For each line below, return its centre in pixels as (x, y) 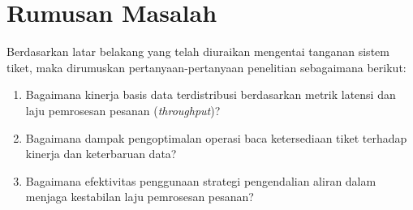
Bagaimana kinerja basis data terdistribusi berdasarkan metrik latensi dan (211, 94)
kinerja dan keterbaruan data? (101, 154)
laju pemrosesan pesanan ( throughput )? (123, 110)
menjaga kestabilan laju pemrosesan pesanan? (140, 197)
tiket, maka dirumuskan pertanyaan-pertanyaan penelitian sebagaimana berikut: (206, 67)
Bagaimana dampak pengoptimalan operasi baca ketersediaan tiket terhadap (216, 137)
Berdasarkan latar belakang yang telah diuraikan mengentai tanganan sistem (198, 51)
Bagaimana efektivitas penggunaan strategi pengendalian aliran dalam (201, 180)
